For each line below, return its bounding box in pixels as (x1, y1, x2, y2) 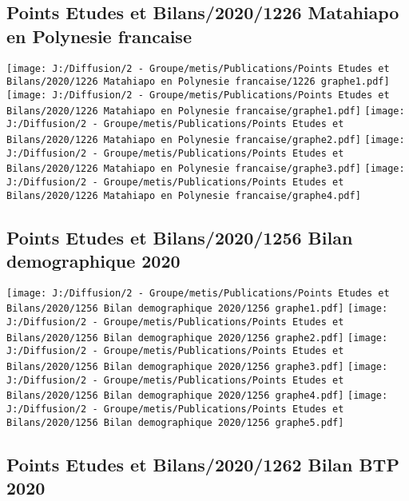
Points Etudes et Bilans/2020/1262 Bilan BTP (6, 451, 399, 476)
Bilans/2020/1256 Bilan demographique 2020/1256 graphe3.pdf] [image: (6, 361, 388, 373)
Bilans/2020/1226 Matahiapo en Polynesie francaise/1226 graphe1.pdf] (6, 76, 390, 88)
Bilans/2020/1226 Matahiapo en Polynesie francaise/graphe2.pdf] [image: (6, 133, 405, 145)
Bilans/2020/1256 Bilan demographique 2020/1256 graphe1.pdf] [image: (6, 303, 388, 315)
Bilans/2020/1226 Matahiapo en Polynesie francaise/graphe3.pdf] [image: (6, 163, 405, 175)
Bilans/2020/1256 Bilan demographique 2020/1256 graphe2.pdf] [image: (6, 332, 388, 344)
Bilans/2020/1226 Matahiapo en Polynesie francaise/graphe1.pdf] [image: (6, 105, 405, 117)
